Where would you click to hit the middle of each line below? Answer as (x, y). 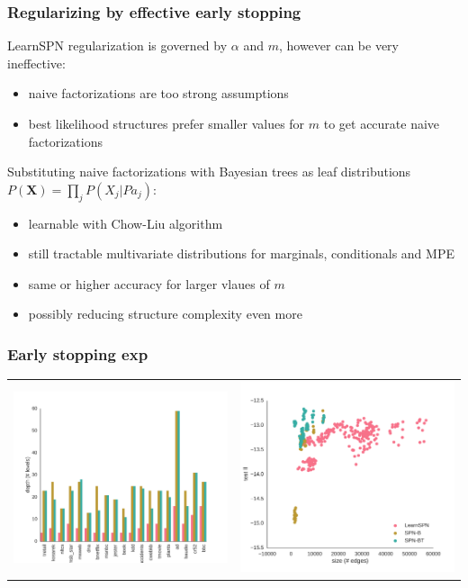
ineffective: (36, 63)
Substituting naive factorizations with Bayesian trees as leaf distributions (209, 172)
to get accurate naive (382, 123)
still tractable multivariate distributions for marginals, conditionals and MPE (241, 253)
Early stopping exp (78, 353)
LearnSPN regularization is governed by (117, 45)
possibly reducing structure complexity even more (165, 314)
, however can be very (338, 45)
